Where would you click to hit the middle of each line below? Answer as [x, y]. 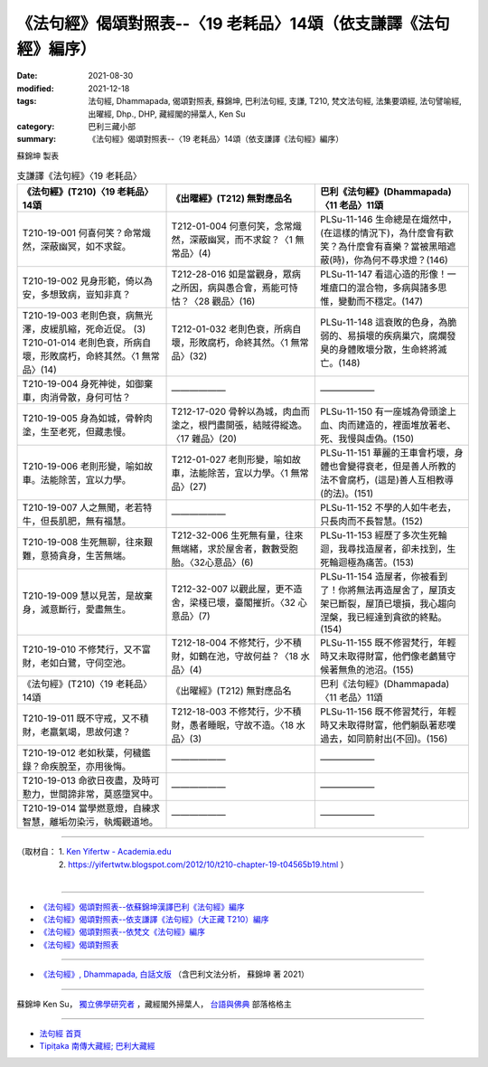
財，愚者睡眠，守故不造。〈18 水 [239, 725]
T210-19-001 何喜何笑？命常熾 [86, 233]
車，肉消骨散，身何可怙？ [76, 398]
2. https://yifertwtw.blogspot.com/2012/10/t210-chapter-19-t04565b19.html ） [203, 864]
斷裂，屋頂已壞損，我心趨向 [397, 604]
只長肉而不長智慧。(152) [372, 522]
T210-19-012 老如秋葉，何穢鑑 [86, 753]
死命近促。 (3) [116, 329]
